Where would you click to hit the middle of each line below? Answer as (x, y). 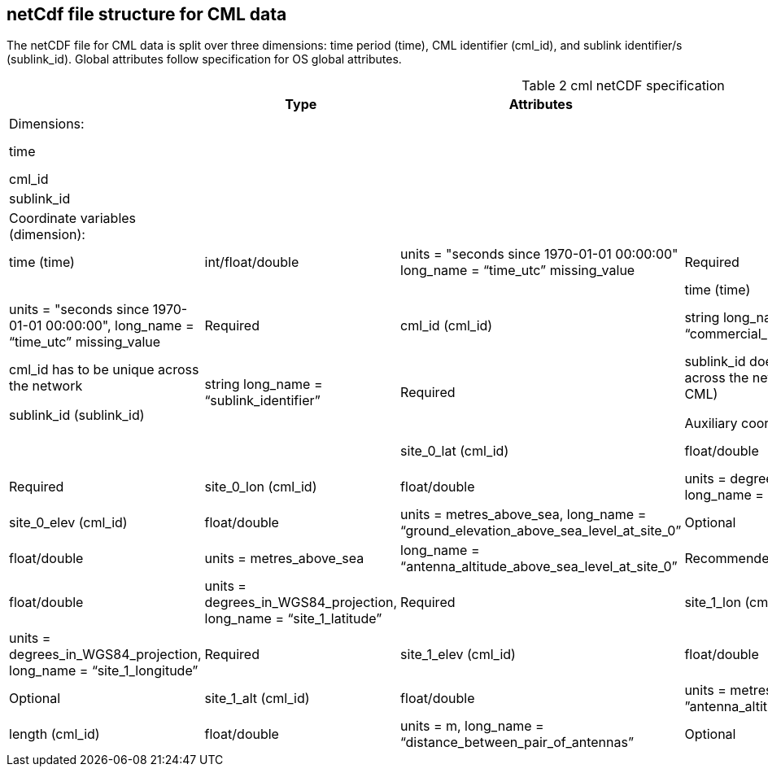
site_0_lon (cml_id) (261, 487)
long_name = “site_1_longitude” (104, 671)
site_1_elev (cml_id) (458, 655)
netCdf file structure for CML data (147, 14)
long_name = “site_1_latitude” (293, 619)
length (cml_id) (55, 734)
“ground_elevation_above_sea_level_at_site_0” (541, 531)
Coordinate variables (73, 218)
